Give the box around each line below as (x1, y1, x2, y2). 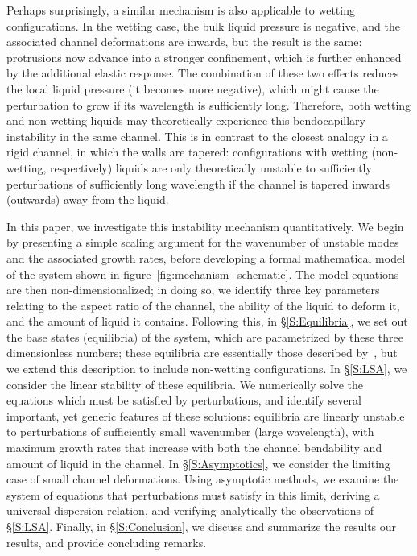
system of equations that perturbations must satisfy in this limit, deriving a (6, 486, 380, 503)
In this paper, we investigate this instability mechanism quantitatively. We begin (6, 218, 404, 234)
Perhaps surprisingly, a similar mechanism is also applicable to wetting (6, 2, 355, 18)
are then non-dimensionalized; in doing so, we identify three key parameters (6, 281, 380, 298)
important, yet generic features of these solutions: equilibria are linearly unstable (6, 407, 405, 424)
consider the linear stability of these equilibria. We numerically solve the (6, 376, 364, 392)
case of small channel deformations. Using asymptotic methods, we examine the (6, 471, 399, 488)
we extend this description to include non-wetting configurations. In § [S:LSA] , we (6, 360, 407, 377)
